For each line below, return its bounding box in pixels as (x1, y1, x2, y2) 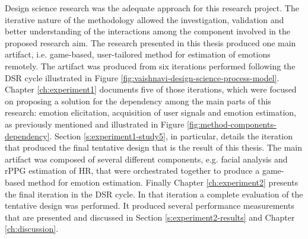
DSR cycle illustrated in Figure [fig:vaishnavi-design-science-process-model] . (5, 71, 280, 84)
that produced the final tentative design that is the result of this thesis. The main (5, 141, 303, 154)
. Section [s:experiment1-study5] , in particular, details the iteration (49, 129, 293, 142)
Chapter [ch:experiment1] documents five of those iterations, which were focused (5, 83, 297, 95)
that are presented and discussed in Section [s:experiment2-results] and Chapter (5, 211, 295, 223)
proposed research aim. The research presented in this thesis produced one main (5, 36, 296, 49)
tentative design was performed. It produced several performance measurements (5, 199, 294, 212)
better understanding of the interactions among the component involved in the (5, 25, 290, 37)
